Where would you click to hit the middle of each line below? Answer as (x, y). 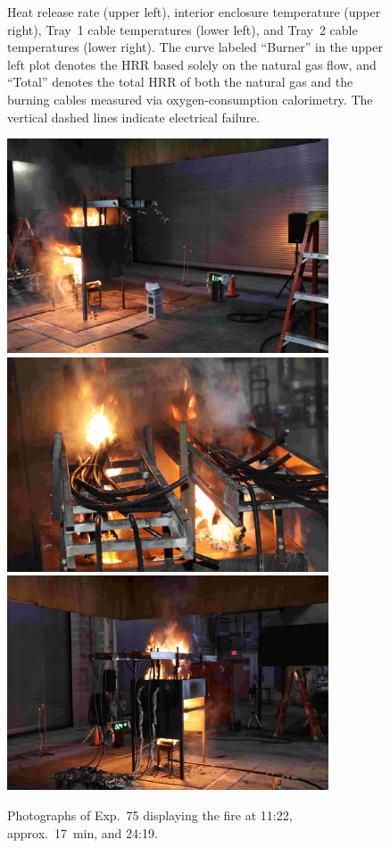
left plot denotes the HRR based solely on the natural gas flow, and (192, 64)
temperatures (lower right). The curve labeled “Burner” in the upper (195, 47)
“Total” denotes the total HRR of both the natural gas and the (180, 82)
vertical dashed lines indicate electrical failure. (133, 117)
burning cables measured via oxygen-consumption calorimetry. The (190, 99)
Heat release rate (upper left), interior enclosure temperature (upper (194, 12)
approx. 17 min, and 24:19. (83, 832)
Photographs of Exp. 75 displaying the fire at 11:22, (150, 814)
